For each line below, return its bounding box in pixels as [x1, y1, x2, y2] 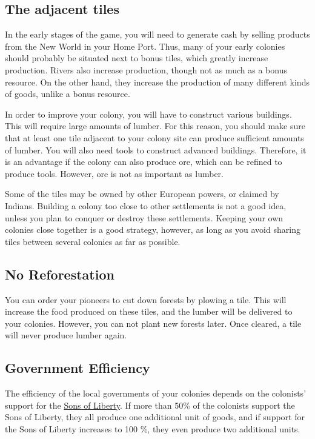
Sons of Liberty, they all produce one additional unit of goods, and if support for [5, 411, 305, 423]
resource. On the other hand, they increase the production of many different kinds [5, 75, 310, 88]
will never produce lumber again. [5, 329, 127, 341]
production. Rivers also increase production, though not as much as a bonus [5, 63, 287, 76]
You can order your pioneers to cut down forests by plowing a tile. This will [5, 293, 287, 306]
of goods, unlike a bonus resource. [5, 87, 130, 100]
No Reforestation [5, 264, 114, 283]
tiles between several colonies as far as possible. [5, 235, 181, 247]
